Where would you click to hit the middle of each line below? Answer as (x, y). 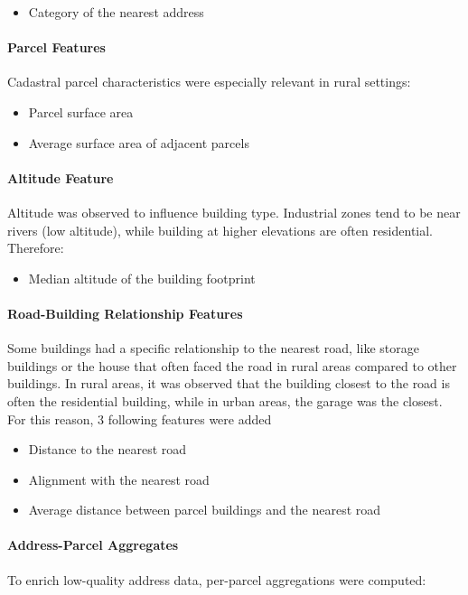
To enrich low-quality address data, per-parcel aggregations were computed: (217, 579)
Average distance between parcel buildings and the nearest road (205, 510)
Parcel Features (56, 47)
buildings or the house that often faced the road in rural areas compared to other (232, 365)
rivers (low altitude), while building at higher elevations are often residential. (220, 230)
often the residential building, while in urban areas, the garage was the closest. (225, 400)
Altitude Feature (61, 177)
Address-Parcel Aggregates (93, 545)
